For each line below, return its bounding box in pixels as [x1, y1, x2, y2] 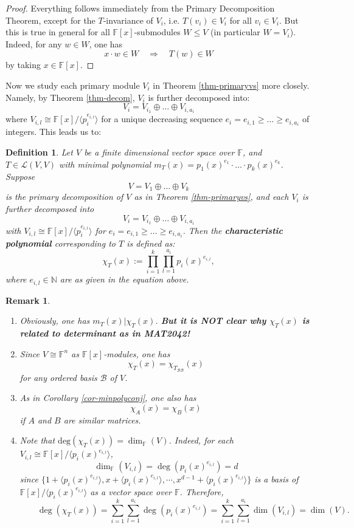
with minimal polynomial [59, 157, 151, 170]
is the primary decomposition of [5, 190, 123, 203]
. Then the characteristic [182, 224, 283, 236]
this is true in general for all [5, 26, 110, 38]
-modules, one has [103, 347, 170, 360]
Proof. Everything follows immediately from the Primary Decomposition [5, 2, 275, 14]
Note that [19, 434, 55, 447]
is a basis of [254, 472, 299, 485]
